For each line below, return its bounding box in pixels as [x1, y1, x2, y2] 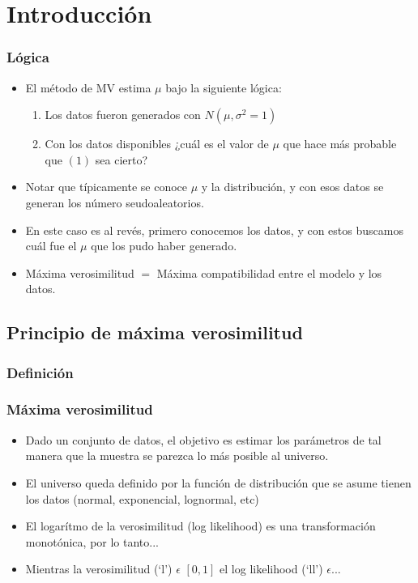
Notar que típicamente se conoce [25, 178, 187, 195]
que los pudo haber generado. [91, 237, 237, 254]
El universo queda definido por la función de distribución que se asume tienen [25, 474, 412, 491]
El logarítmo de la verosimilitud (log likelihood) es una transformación [25, 517, 376, 534]
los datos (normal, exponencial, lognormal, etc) [25, 490, 259, 507]
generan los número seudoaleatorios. [25, 194, 204, 211]
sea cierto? [95, 151, 148, 168]
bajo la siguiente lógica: [165, 79, 282, 96]
